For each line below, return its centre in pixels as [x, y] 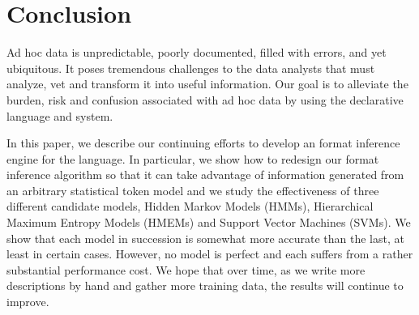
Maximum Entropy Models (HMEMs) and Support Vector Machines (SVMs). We [209, 222]
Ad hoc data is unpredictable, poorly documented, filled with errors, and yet [197, 52]
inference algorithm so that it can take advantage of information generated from [205, 175]
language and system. [60, 115]
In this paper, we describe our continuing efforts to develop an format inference [203, 143]
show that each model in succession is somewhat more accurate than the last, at [205, 238]
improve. [28, 302]
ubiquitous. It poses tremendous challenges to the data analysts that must [191, 68]
